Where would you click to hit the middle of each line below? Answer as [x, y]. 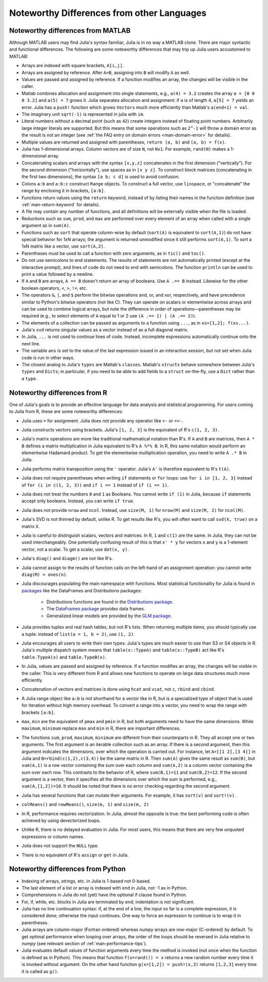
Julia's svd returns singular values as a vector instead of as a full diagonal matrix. [105, 330]
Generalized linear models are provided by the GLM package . [109, 616]
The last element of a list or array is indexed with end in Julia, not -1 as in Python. [104, 888]
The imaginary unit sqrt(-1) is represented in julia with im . [83, 114]
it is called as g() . [40, 971]
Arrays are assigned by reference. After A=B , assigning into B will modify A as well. [106, 73]
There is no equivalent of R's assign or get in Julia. [75, 855]
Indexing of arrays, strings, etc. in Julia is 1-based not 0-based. [86, 881]
